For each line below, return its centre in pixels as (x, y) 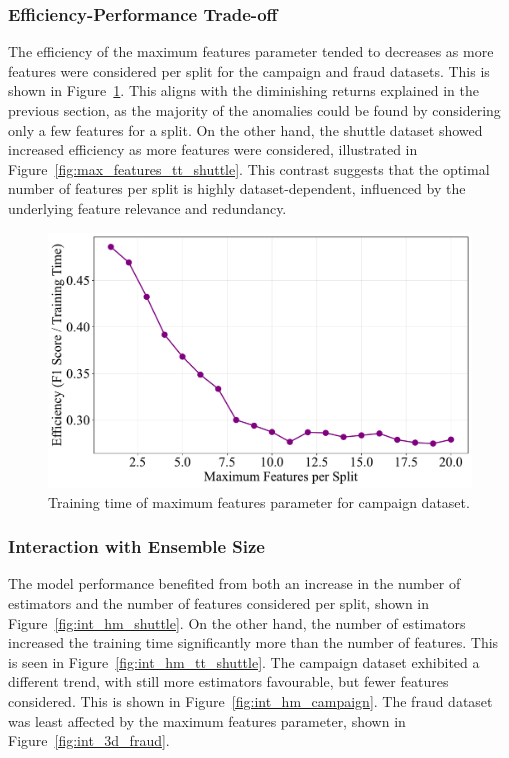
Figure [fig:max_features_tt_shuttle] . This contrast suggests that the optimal (249, 168)
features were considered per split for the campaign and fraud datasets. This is (249, 70)
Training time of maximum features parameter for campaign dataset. (259, 501)
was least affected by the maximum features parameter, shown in (207, 720)
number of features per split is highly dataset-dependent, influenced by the (237, 188)
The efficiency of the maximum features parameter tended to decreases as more (251, 51)
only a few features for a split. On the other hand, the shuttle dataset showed (245, 129)
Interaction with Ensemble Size (136, 546)
